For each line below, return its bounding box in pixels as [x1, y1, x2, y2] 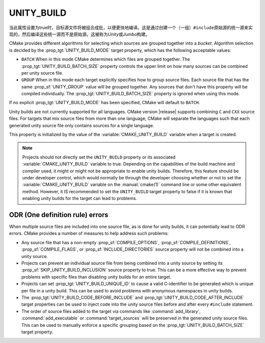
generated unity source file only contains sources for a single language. [9, 122, 155, 128]
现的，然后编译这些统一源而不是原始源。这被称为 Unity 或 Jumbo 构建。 [9, 31, 150, 37]
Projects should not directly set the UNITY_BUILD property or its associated [22, 154, 176, 160]
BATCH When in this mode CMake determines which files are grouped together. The [21, 57, 190, 62]
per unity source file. [21, 70, 63, 76]
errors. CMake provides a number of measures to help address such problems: [9, 230, 169, 236]
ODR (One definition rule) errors [9, 210, 108, 219]
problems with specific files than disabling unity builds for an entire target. [21, 274, 172, 280]
